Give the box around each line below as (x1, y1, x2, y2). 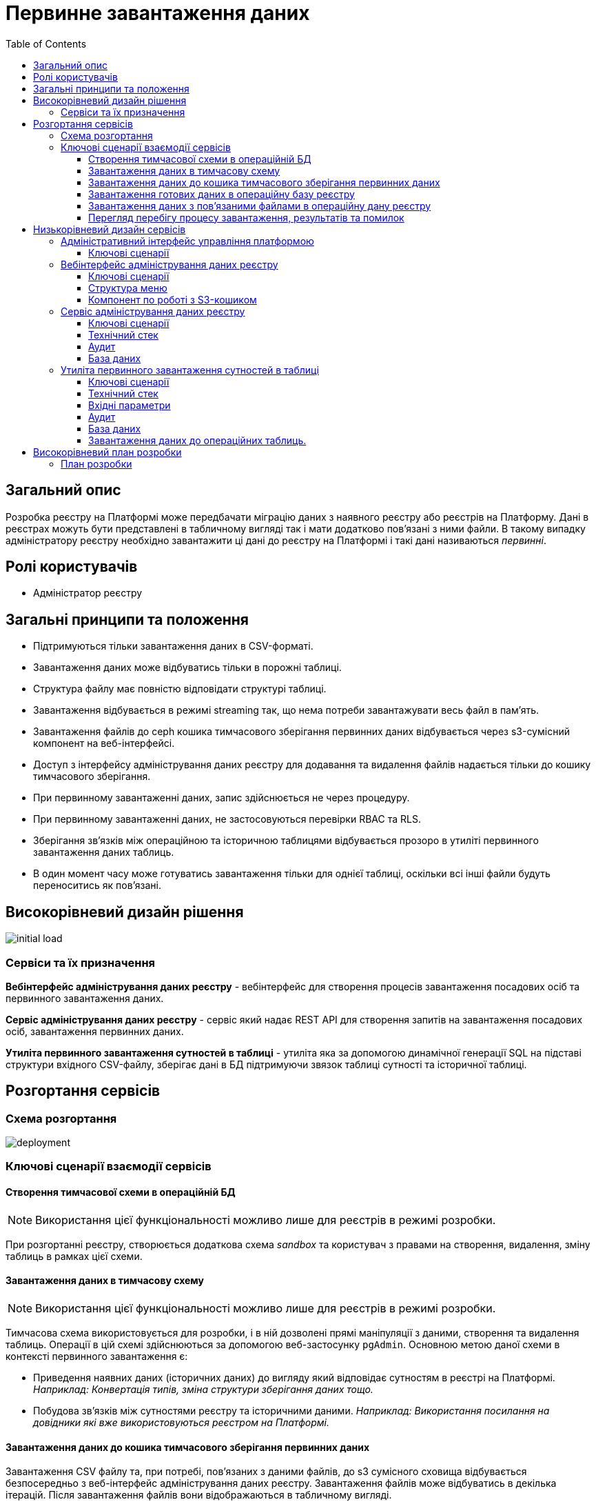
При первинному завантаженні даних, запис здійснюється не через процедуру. (33, 792, 410, 804)
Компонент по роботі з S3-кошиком (88, 293, 257, 306)
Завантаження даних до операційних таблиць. (88, 434, 307, 446)
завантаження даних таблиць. (33, 846, 174, 859)
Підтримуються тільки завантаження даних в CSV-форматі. (33, 640, 314, 652)
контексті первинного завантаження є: (6, 1350, 188, 1362)
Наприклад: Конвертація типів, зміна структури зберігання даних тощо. (33, 1383, 373, 1395)
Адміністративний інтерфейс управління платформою (61, 234, 314, 247)
